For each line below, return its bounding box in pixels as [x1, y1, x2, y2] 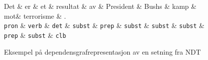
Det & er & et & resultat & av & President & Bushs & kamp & [4, 1, 197, 11]
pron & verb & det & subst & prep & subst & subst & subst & [4, 20, 205, 30]
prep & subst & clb [4, 30, 66, 40]
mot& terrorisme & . [4, 10, 66, 21]
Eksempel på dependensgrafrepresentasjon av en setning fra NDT [4, 46, 201, 57]
